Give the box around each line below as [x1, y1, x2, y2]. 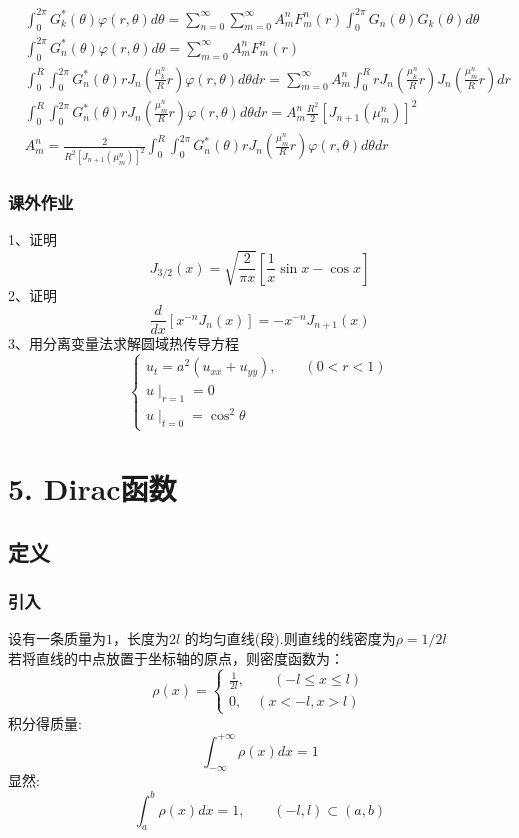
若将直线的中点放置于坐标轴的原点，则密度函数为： [8, 648, 344, 669]
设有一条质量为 [8, 628, 106, 649]
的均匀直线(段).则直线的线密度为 [184, 628, 396, 649]
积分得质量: [8, 712, 82, 733]
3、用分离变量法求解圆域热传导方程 [8, 333, 239, 354]
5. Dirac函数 [8, 468, 177, 509]
